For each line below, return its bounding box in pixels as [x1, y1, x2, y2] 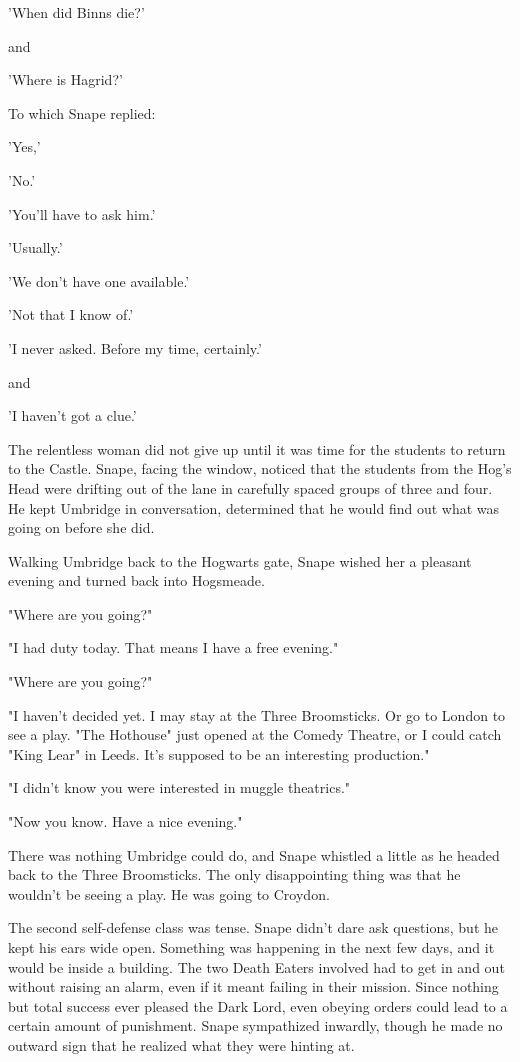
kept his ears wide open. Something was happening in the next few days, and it [8, 937, 495, 957]
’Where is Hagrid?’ [8, 69, 123, 90]
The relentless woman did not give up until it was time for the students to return [8, 438, 506, 459]
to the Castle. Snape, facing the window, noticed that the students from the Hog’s [8, 458, 512, 479]
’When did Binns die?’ [8, 2, 145, 22]
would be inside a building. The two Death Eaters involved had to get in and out [8, 956, 505, 977]
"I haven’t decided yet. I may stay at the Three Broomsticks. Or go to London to [8, 704, 506, 725]
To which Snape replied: [8, 102, 156, 123]
